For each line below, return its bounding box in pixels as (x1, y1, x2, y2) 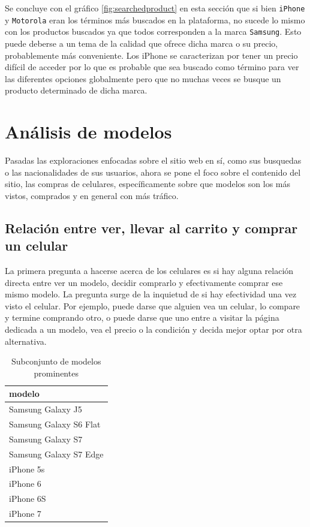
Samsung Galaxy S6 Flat (9, 418, 101, 430)
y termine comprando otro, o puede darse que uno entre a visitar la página (5, 311, 279, 324)
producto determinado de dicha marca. (5, 84, 148, 97)
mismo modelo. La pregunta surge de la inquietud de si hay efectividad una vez (5, 288, 297, 300)
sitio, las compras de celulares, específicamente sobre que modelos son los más (5, 177, 291, 190)
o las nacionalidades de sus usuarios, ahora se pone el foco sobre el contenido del (5, 165, 301, 178)
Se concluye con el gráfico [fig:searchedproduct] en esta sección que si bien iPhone (5, 2, 305, 14)
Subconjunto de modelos (11, 355, 101, 368)
